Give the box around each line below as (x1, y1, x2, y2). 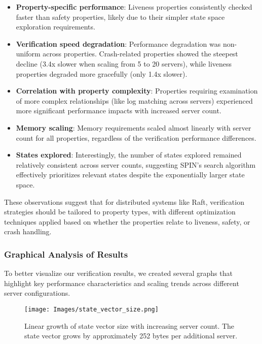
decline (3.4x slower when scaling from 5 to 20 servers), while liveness (16, 58, 232, 69)
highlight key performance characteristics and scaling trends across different (4, 277, 239, 288)
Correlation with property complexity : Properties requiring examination (16, 85, 258, 96)
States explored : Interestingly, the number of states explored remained (16, 149, 242, 160)
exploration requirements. (16, 21, 95, 32)
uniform (16, 48, 41, 59)
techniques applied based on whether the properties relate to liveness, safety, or (4, 216, 250, 227)
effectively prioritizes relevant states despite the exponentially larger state (16, 169, 245, 180)
